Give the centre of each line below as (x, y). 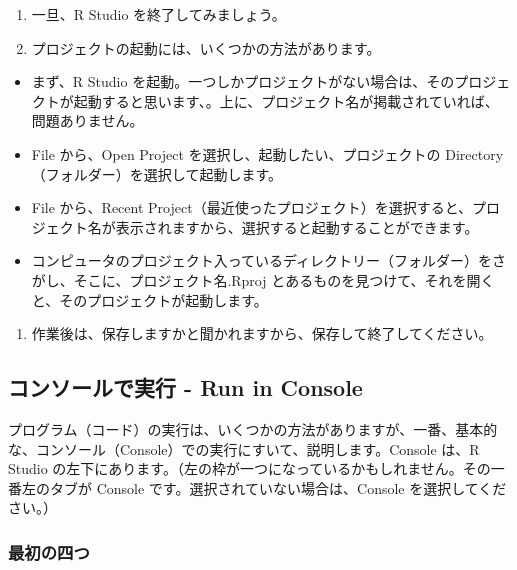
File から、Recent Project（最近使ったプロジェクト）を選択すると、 (252, 207)
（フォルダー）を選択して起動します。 (156, 173)
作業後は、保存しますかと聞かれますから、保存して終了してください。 (262, 333)
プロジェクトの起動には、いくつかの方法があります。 (206, 47)
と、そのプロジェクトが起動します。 (149, 299)
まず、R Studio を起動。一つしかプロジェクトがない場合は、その (243, 81)
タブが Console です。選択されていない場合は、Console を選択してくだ (278, 487)
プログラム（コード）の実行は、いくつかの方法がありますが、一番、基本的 (253, 428)
